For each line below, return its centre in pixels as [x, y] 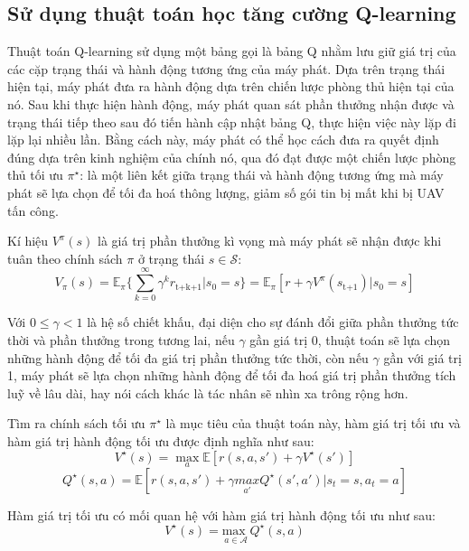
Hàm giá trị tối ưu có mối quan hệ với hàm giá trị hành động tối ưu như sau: [221, 514]
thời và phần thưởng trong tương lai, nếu [121, 340]
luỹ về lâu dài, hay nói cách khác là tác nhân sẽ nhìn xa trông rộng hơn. [208, 392]
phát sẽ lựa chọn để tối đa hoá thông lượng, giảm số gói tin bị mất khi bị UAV [226, 192]
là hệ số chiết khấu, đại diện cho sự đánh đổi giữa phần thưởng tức [273, 322]
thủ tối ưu [35, 175]
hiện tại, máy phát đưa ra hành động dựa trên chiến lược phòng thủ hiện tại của [231, 86]
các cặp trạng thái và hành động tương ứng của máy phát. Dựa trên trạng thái [226, 68]
